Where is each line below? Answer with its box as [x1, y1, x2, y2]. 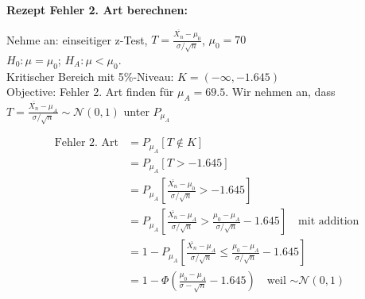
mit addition [298, 216, 359, 228]
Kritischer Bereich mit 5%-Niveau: [6, 67, 174, 84]
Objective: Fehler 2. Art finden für [6, 83, 174, 100]
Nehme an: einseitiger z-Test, [6, 31, 148, 48]
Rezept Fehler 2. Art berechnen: [6, 2, 188, 17]
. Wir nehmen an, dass [225, 83, 336, 100]
